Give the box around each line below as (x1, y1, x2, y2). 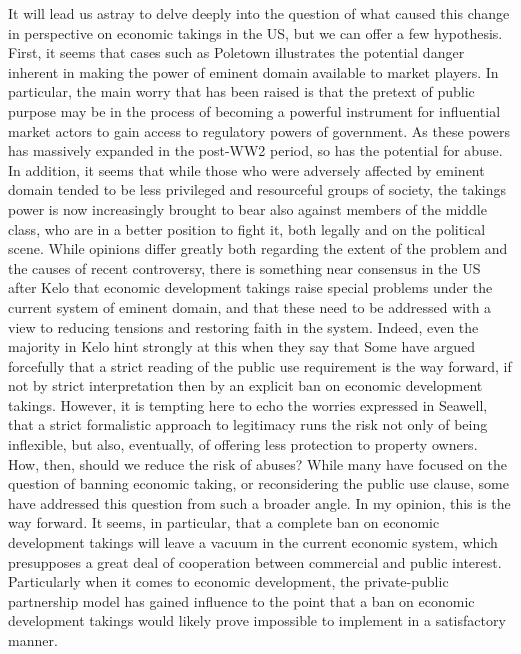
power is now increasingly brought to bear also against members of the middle (8, 198, 487, 219)
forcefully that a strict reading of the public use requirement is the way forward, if (8, 355, 512, 376)
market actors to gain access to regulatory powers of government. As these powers (8, 120, 510, 141)
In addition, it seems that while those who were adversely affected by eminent (8, 159, 485, 180)
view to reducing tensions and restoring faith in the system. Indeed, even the (8, 316, 479, 337)
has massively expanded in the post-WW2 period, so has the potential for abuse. (8, 140, 503, 161)
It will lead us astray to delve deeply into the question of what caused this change (8, 3, 510, 23)
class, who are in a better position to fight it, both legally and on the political (8, 218, 486, 239)
